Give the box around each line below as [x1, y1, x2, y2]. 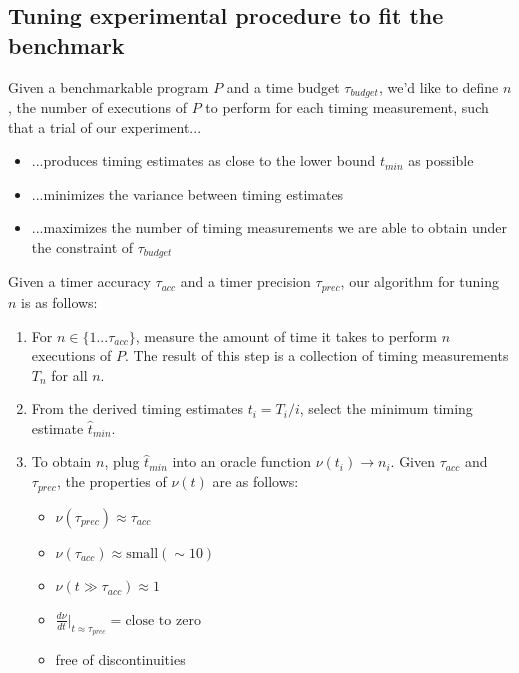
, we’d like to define [378, 76, 499, 97]
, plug [104, 451, 140, 472]
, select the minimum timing [299, 398, 473, 419]
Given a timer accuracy [8, 271, 151, 292]
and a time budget [226, 76, 340, 97]
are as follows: [212, 471, 299, 492]
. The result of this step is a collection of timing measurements [124, 345, 509, 366]
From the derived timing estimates [31, 398, 243, 419]
